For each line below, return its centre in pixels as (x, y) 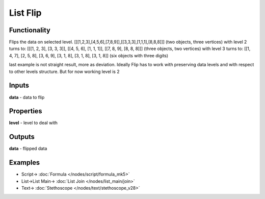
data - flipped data (28, 149)
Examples (25, 162)
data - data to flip (27, 97)
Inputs (19, 86)
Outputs (22, 137)
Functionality (30, 30)
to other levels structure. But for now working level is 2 (64, 72)
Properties (26, 111)
